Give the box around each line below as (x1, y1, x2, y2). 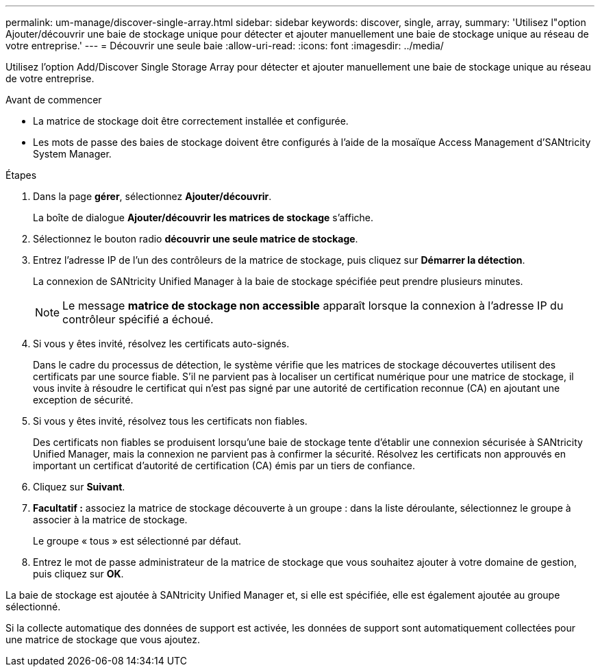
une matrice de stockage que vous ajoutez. (5, 634, 201, 645)
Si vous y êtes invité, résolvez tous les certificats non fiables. (33, 415, 308, 427)
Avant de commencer (5, 94, 102, 105)
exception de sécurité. (33, 394, 134, 406)
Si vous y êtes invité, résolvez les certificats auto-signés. (33, 338, 290, 349)
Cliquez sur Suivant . (33, 481, 125, 493)
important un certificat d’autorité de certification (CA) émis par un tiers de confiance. (33, 460, 415, 471)
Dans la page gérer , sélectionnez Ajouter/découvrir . (33, 190, 272, 202)
